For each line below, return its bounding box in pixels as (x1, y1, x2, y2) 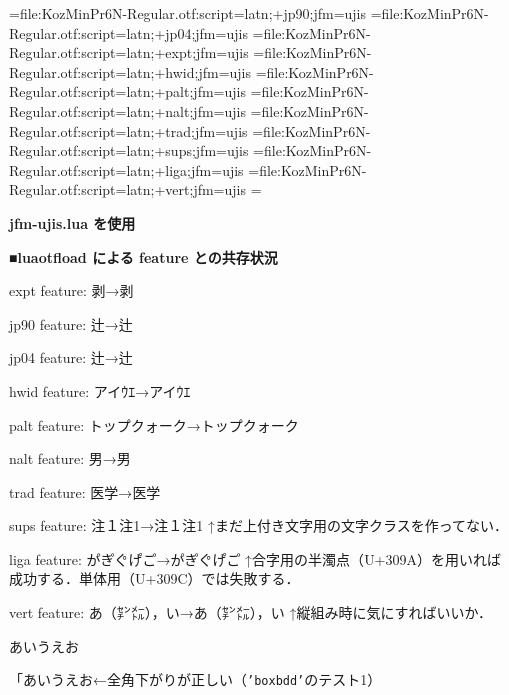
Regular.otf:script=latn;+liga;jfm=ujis (9, 159, 244, 180)
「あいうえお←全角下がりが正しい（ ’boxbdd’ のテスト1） (9, 669, 382, 690)
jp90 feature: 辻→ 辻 (9, 313, 133, 334)
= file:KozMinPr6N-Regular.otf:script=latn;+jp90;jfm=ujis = (9, 3, 382, 23)
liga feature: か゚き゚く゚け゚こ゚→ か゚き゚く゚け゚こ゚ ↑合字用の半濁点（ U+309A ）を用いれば (9, 548, 502, 569)
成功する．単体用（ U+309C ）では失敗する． (9, 568, 300, 589)
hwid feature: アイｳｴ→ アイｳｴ (9, 380, 191, 401)
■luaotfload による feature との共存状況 (9, 246, 278, 267)
